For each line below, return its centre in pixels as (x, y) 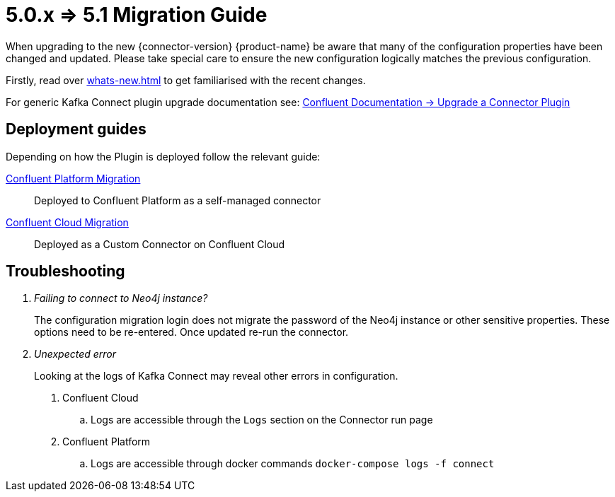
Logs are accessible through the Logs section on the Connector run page (262, 420)
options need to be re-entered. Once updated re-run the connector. (191, 332)
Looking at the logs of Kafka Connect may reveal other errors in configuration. (216, 376)
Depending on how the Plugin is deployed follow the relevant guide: (163, 156)
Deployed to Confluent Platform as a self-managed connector (178, 200)
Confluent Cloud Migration (67, 222)
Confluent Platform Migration (73, 178)
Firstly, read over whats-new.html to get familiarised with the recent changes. (186, 80)
